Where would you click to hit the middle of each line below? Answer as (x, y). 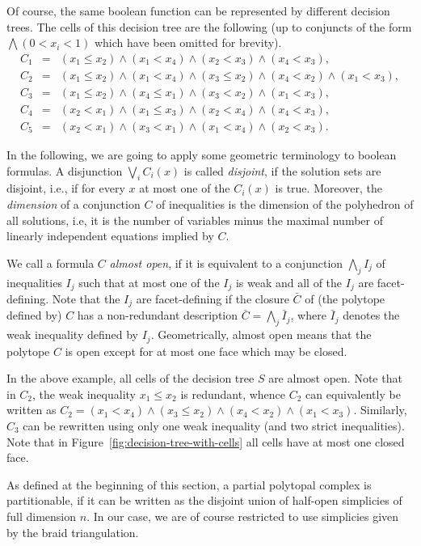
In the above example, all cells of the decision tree (131, 378)
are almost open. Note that (335, 378)
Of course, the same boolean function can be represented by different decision (198, 11)
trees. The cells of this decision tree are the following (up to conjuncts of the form (209, 26)
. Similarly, (380, 410)
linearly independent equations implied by (110, 236)
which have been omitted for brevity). (188, 42)
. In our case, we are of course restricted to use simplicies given (243, 516)
